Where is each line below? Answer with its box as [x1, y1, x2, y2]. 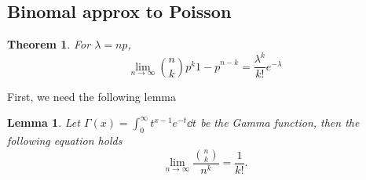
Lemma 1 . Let [7, 114, 80, 131]
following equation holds [7, 132, 123, 149]
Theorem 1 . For [7, 36, 91, 52]
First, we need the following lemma [7, 88, 176, 104]
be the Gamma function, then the [200, 114, 360, 131]
